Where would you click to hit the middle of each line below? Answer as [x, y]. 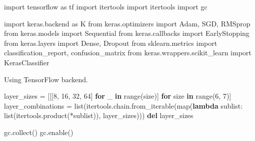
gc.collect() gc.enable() [39, 132]
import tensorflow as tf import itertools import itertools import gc [106, 6]
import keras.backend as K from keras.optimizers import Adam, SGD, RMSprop [127, 23]
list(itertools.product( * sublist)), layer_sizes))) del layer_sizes [99, 115]
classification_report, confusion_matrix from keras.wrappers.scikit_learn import [128, 53]
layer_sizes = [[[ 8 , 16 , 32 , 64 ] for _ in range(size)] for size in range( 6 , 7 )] [118, 96]
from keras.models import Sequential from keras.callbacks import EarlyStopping [127, 33]
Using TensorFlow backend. [46, 79]
